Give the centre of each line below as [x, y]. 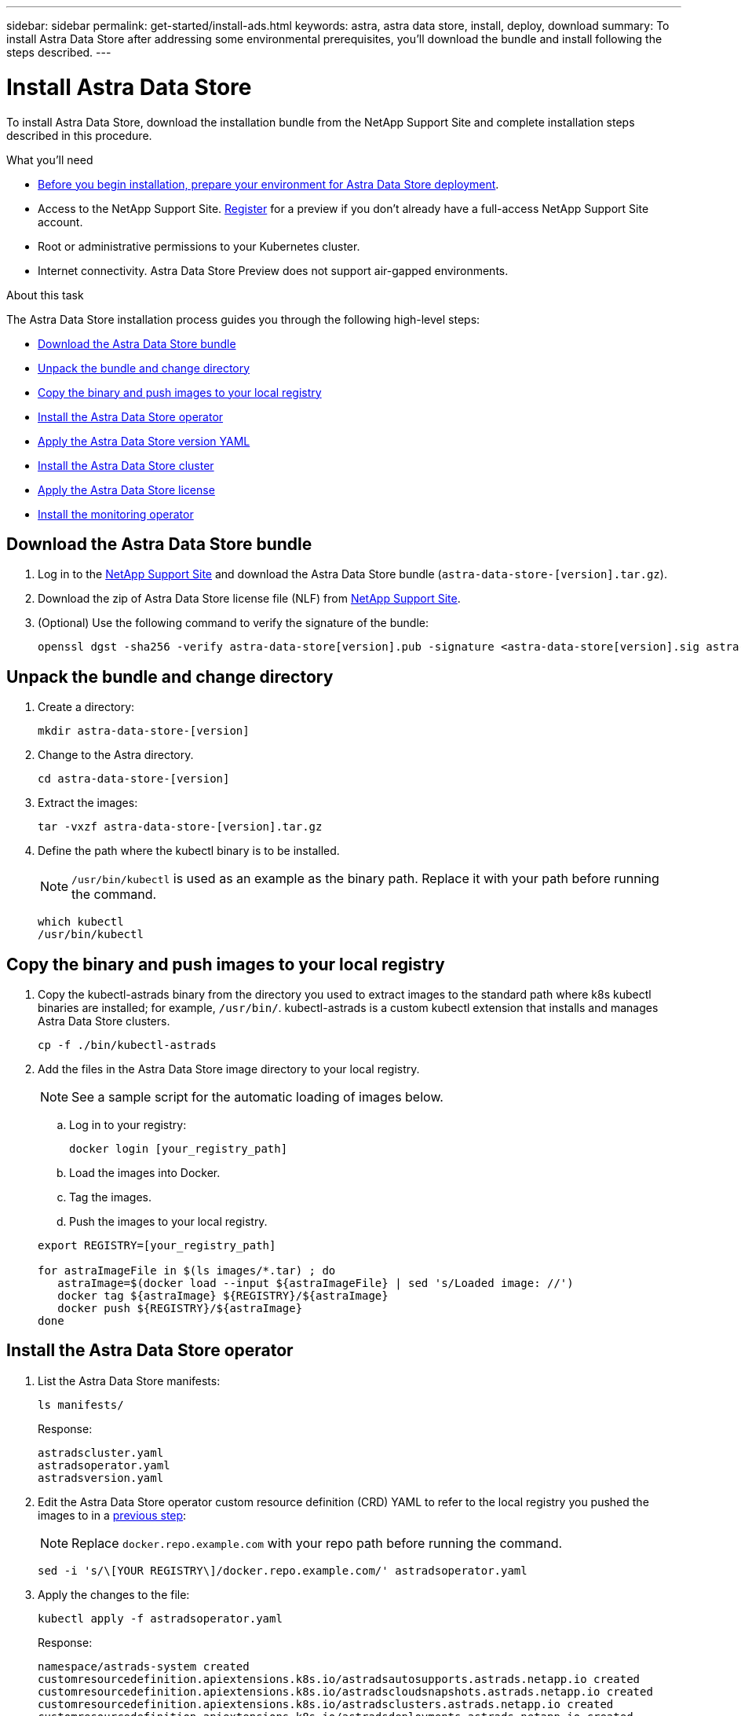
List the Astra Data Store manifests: [129, 1380]
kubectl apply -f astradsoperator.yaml [160, 1618]
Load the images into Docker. [145, 1173]
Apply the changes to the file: [114, 1594]
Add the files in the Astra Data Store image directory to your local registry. [229, 1069]
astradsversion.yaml [101, 1478]
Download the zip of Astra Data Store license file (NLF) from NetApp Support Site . [249, 599]
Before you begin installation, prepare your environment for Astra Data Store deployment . [268, 184]
